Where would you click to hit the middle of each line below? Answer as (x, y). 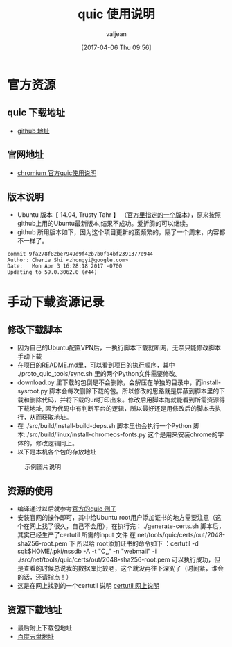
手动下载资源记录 (56, 302)
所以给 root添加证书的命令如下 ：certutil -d (137, 543)
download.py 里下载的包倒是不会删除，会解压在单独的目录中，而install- (119, 382)
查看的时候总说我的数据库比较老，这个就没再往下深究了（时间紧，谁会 (123, 568)
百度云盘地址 (35, 636)
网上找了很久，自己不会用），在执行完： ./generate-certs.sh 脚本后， (127, 526)
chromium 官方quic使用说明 (57, 173)
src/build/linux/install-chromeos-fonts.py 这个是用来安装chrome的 (123, 434)
